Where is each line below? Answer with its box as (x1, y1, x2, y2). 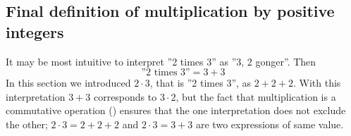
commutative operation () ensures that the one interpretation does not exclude (6, 103, 346, 118)
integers (6, 20, 64, 42)
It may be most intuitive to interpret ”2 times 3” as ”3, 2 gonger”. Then (6, 54, 316, 68)
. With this (292, 75, 341, 90)
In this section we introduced (6, 75, 131, 90)
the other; (6, 116, 48, 131)
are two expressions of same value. (195, 116, 344, 131)
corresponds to (93, 89, 157, 104)
